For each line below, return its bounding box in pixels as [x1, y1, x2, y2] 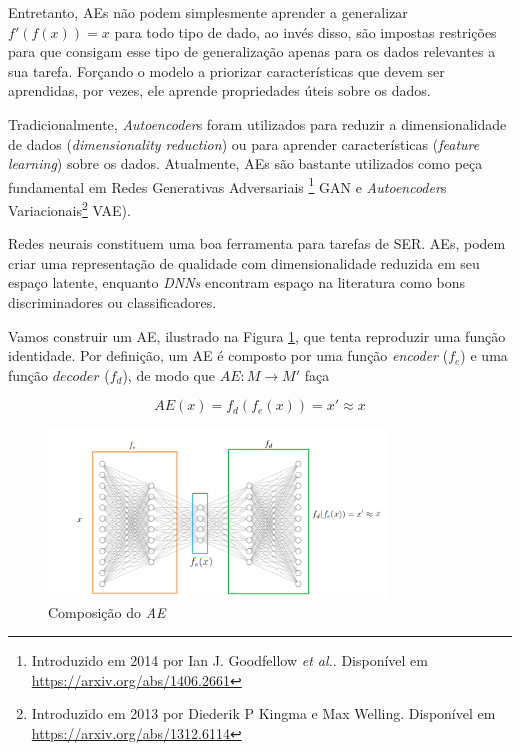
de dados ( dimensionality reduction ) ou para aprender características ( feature [8, 133, 480, 154]
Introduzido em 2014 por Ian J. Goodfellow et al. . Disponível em [31, 650, 429, 671]
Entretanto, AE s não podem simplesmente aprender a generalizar [8, 2, 408, 22]
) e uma [460, 345, 508, 366]
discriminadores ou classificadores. [8, 292, 217, 313]
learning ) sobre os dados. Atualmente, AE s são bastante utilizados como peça [8, 153, 483, 174]
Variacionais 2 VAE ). [8, 197, 131, 220]
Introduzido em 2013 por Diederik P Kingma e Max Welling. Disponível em [31, 703, 496, 724]
